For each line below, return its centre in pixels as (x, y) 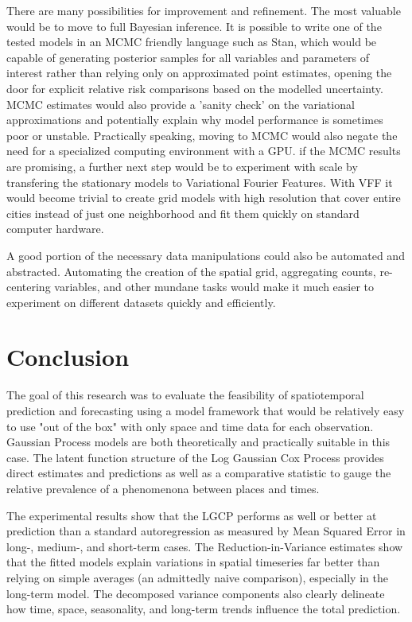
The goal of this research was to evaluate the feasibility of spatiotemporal (185, 395)
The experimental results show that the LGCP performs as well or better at (192, 515)
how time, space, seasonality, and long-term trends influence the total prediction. (204, 609)
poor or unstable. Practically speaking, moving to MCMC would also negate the (202, 135)
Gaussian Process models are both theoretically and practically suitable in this (198, 442)
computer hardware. (55, 229)
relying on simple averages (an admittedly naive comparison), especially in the (197, 577)
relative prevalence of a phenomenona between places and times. (163, 488)
